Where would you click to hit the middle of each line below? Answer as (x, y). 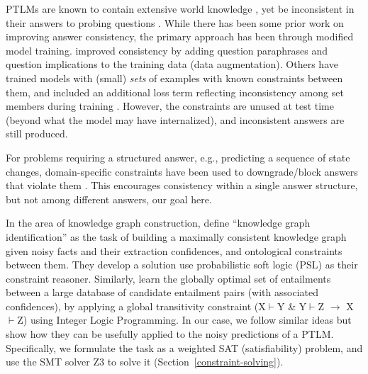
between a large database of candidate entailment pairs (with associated (162, 292)
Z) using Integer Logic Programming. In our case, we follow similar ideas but (184, 320)
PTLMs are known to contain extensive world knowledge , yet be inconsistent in (180, 8)
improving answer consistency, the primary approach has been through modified (180, 36)
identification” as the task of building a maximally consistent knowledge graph (176, 236)
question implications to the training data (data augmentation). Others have (172, 64)
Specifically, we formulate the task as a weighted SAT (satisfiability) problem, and (184, 347)
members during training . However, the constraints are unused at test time (170, 106)
